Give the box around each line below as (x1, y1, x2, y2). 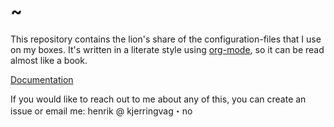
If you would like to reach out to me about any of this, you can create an (10, 93, 307, 105)
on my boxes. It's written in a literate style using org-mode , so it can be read (10, 43, 325, 55)
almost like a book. (10, 54, 88, 66)
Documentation (10, 73, 74, 85)
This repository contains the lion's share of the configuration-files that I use (10, 33, 322, 45)
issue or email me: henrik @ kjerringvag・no (10, 105, 193, 117)
